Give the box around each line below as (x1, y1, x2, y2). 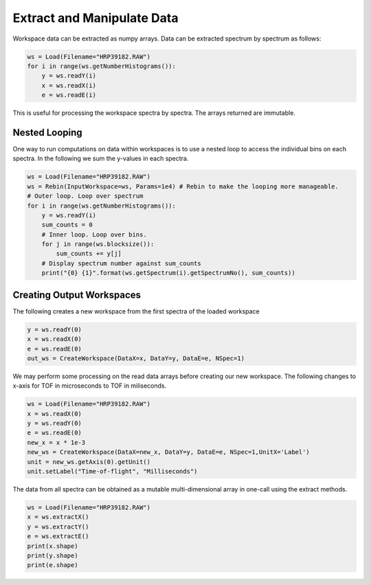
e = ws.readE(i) (41, 91, 96, 99)
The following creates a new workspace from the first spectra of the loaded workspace (12, 307, 260, 316)
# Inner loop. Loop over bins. (41, 230, 147, 239)
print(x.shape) (27, 542, 78, 550)
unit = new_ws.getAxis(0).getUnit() (27, 458, 151, 465)
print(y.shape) (27, 551, 78, 560)
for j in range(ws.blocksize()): (41, 241, 155, 248)
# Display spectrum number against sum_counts (41, 259, 202, 267)
